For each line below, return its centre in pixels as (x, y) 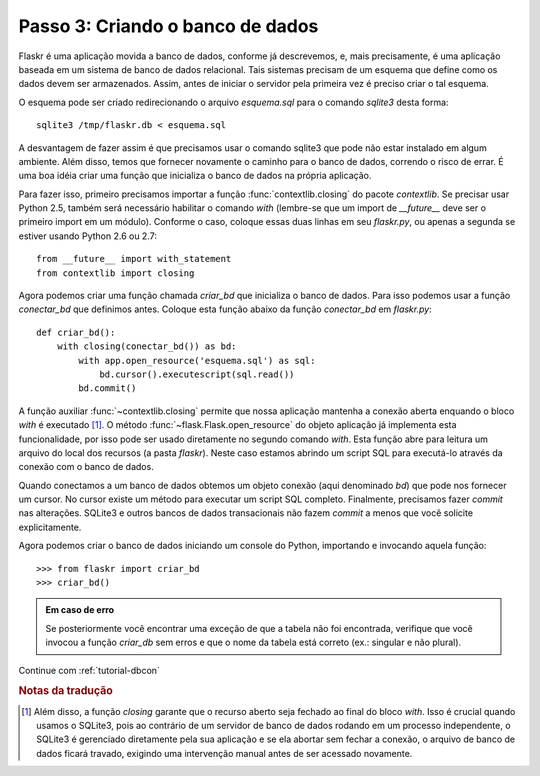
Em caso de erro (80, 610)
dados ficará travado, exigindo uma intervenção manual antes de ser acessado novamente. (224, 753)
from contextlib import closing (115, 273)
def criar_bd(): (76, 332)
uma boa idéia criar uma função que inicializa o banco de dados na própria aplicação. (195, 176)
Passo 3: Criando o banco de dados (168, 26)
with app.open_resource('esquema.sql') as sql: (197, 360)
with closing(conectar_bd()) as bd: (146, 346)
